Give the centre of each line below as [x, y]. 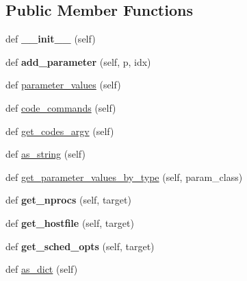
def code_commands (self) [61, 107]
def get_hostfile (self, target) [70, 222]
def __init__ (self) [51, 39]
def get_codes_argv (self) [60, 131]
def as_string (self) [45, 154]
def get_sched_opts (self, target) [80, 246]
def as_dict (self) [42, 269]
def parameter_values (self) [63, 85]
